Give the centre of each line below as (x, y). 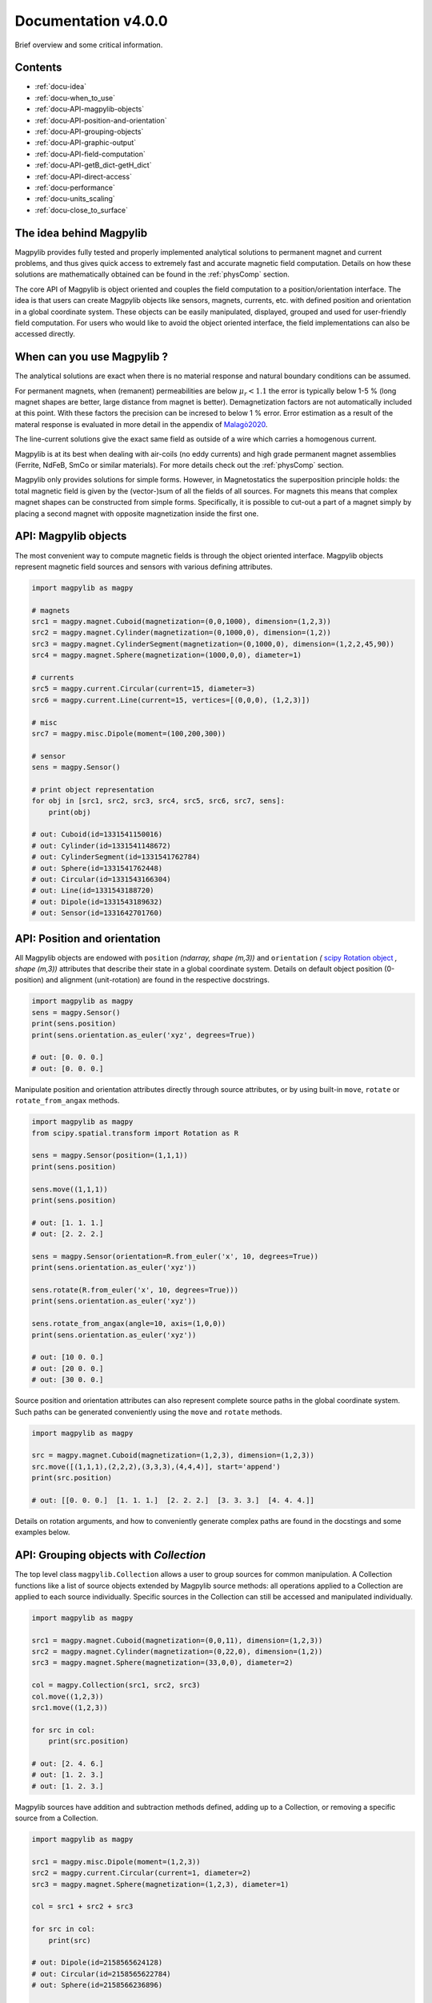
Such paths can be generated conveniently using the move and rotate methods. (149, 1412)
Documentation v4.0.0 (91, 21)
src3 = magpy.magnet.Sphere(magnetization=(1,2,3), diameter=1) (160, 1884)
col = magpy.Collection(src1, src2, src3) (116, 1685)
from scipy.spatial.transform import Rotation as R (135, 1133)
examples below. (42, 1532)
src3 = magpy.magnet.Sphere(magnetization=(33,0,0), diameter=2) (162, 1663)
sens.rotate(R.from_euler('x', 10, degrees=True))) (135, 1290)
